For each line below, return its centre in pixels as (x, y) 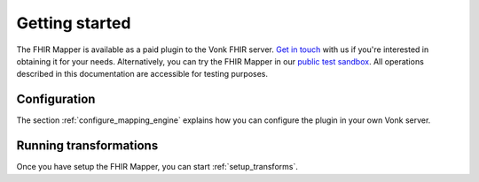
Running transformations (87, 146)
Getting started (74, 23)
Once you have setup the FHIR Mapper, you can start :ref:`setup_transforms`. (157, 167)
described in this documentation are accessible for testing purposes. (142, 74)
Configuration (56, 99)
